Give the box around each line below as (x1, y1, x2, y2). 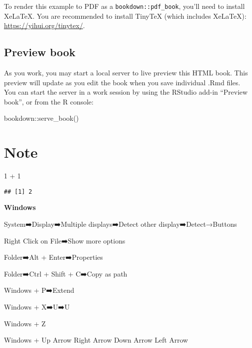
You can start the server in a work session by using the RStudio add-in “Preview (4, 87, 248, 97)
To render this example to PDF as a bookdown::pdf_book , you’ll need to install (4, 1, 245, 11)
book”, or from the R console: (4, 96, 94, 106)
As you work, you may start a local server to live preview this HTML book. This (4, 68, 248, 78)
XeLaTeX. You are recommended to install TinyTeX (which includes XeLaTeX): (4, 10, 247, 21)
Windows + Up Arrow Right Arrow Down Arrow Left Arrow (4, 335, 188, 345)
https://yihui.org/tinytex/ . (4, 20, 85, 31)
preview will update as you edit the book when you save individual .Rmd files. (4, 77, 240, 87)
